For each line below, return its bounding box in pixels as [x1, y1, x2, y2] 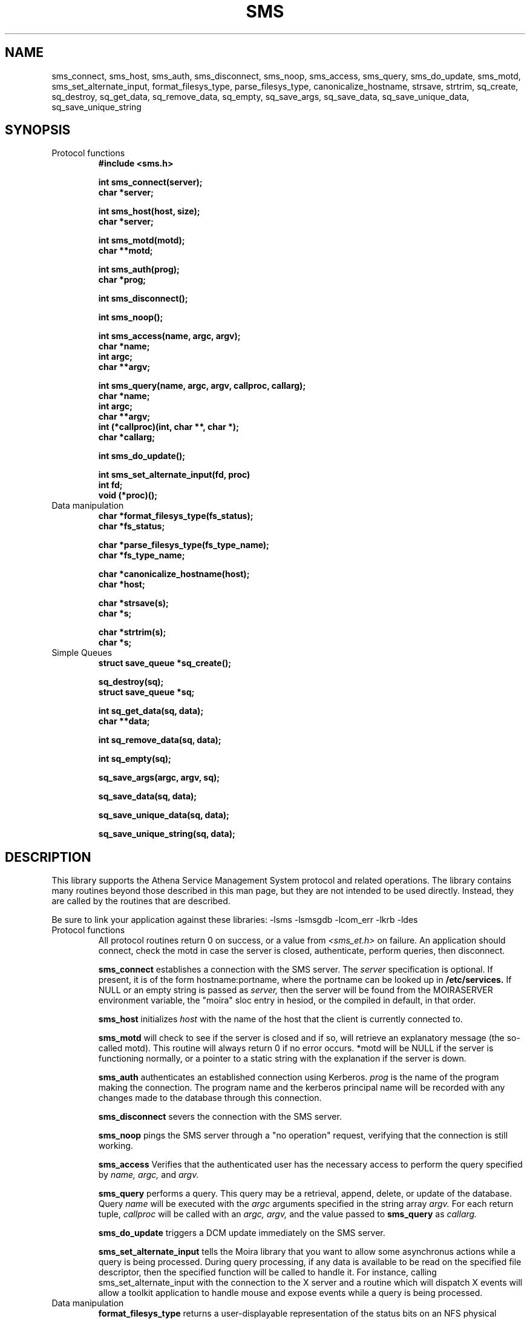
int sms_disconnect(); [98, 293, 188, 304]
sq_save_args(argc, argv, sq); [98, 772, 220, 783]
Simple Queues [51, 647, 113, 658]
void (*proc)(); [98, 490, 158, 501]
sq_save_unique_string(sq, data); [98, 828, 235, 839]
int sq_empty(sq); [98, 753, 171, 764]
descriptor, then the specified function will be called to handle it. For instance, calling [98, 1267, 437, 1278]
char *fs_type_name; [98, 550, 185, 561]
